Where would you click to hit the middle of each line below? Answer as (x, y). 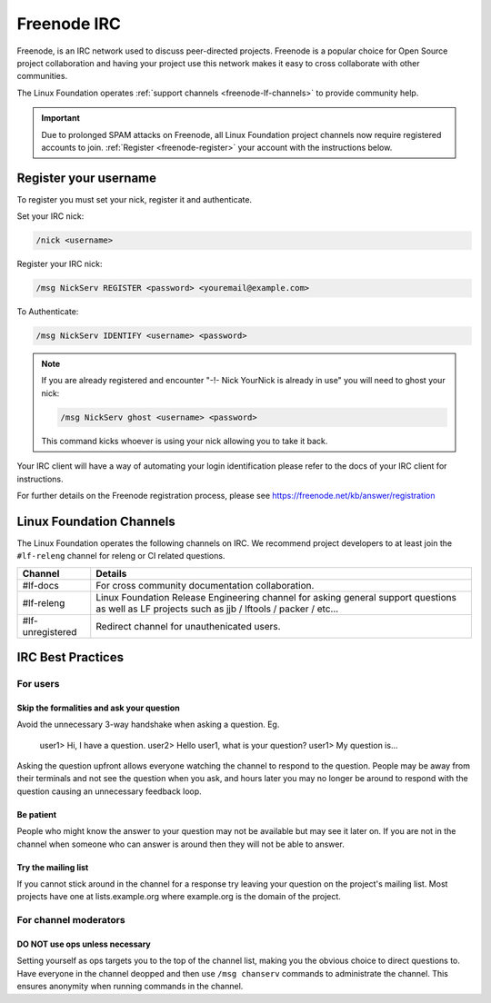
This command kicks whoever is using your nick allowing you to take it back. (185, 441)
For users (38, 684)
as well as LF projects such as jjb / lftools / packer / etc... (217, 609)
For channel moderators (71, 920)
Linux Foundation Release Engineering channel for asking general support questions (276, 597)
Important (61, 118)
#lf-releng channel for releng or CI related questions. (121, 556)
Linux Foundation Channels (96, 521)
